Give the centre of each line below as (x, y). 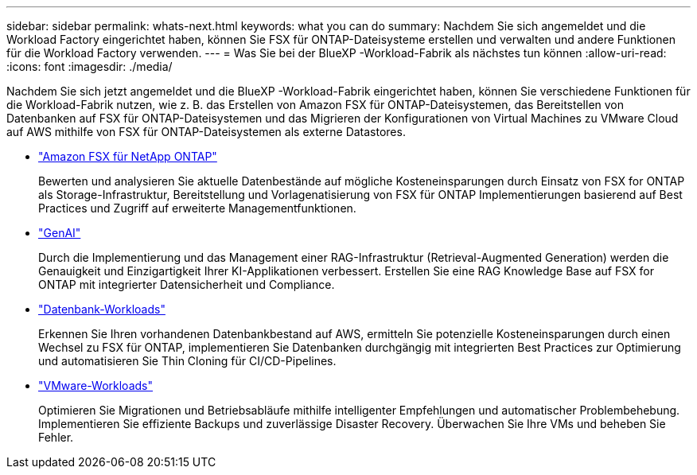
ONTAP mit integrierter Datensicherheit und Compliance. (187, 284)
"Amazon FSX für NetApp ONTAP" (128, 156)
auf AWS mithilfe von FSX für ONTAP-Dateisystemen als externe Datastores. (206, 132)
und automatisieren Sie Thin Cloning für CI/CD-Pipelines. (187, 361)
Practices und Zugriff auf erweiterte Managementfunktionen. (197, 208)
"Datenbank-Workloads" (102, 309)
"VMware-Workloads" (95, 385)
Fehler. (56, 437)
